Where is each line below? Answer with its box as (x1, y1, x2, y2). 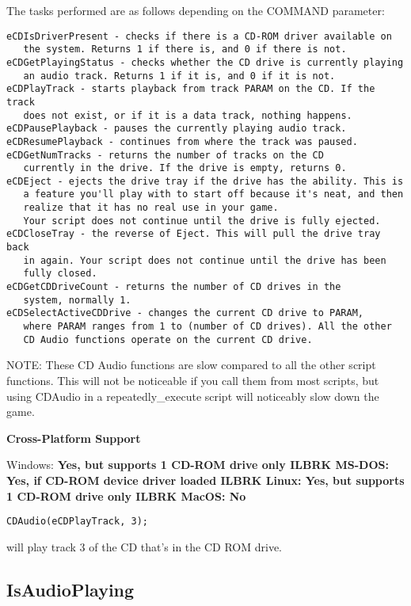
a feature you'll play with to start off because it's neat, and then (23, 189, 404, 200)
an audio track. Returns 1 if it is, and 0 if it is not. (23, 70, 336, 82)
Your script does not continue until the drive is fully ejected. (23, 215, 381, 227)
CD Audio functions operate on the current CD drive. (23, 333, 313, 345)
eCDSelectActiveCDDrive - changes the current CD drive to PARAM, (6, 307, 364, 319)
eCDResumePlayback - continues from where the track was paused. (6, 135, 358, 147)
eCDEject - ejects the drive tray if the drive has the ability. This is (6, 175, 404, 187)
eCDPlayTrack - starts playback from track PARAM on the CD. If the (6, 83, 375, 95)
